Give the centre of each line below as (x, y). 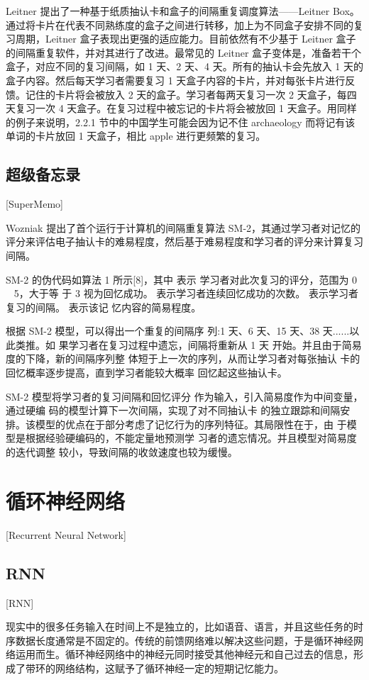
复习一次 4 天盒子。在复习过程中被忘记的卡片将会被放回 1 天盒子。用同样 (186, 108)
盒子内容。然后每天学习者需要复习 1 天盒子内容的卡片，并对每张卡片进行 (176, 80)
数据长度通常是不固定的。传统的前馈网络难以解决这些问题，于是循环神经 (184, 640)
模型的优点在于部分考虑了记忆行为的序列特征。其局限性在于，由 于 (191, 424)
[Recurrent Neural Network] (66, 534)
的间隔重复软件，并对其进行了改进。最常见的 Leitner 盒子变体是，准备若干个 (184, 52)
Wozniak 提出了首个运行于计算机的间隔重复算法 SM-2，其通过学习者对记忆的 (183, 227)
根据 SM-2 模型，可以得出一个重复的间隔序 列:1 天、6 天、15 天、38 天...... (178, 331)
